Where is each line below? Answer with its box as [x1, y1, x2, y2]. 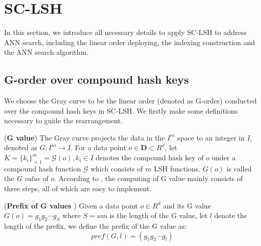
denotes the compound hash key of [96, 152, 204, 163]
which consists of [90, 163, 143, 173]
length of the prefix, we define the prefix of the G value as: [4, 221, 187, 231]
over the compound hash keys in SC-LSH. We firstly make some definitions [4, 105, 238, 116]
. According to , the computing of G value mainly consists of [54, 173, 243, 184]
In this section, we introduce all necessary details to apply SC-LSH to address [4, 27, 247, 38]
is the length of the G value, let [109, 210, 208, 221]
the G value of [4, 173, 49, 184]
